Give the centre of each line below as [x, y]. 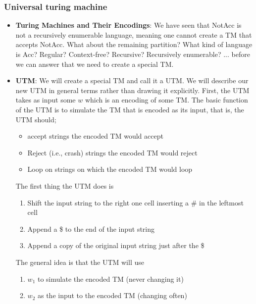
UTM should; [36, 119]
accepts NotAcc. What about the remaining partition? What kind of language [134, 44]
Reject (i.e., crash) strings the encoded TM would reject [112, 152]
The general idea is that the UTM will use [80, 262]
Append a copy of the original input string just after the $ [116, 245]
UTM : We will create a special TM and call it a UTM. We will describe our [132, 80]
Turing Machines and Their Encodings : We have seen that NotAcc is [128, 25]
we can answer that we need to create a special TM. [95, 64]
